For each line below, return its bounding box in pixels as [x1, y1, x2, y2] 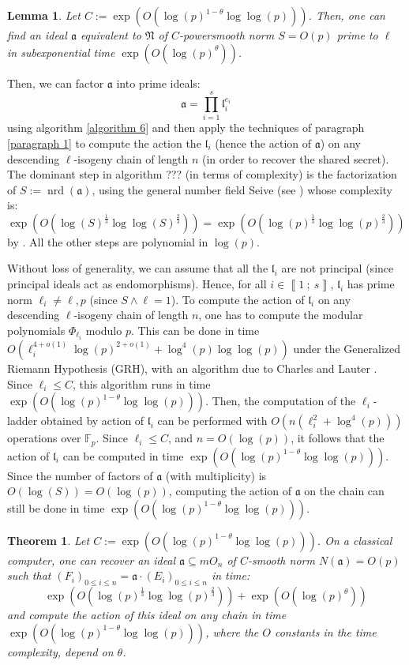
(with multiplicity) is [165, 467, 267, 483]
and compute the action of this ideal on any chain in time [7, 607, 287, 623]
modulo [85, 321, 122, 338]
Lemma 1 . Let [7, 7, 81, 23]
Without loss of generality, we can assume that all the [7, 260, 268, 276]
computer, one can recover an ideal [7, 551, 176, 568]
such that [7, 567, 51, 584]
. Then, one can [308, 7, 385, 23]
